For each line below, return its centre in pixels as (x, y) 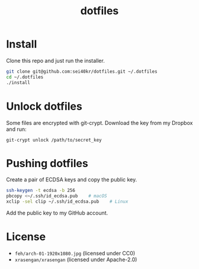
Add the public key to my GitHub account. (57, 213)
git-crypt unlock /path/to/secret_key (54, 140)
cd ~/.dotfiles (25, 77)
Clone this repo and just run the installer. (55, 60)
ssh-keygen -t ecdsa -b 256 (41, 191)
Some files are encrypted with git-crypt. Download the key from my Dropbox (99, 123)
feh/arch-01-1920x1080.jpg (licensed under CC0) (75, 253)
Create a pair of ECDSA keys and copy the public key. (72, 180)
